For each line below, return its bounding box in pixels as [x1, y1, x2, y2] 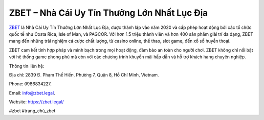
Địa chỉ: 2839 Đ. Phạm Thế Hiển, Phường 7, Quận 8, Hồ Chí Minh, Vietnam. [9, 72, 159, 78]
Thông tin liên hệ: [9, 63, 44, 69]
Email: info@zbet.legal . [9, 90, 56, 96]
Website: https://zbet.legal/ [9, 99, 64, 105]
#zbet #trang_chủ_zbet [9, 108, 56, 114]
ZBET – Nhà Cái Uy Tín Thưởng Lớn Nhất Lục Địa [9, 7, 208, 18]
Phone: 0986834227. [9, 81, 52, 87]
